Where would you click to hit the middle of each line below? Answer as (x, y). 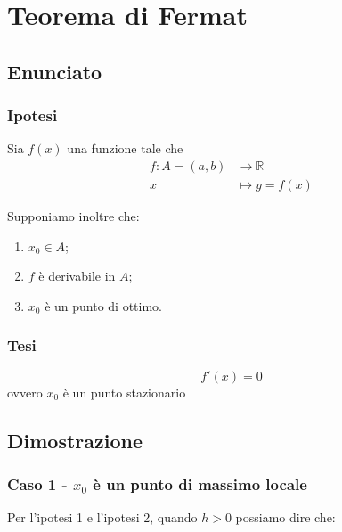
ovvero (25, 392)
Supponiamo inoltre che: (73, 216)
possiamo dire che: (285, 517)
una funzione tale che (125, 148)
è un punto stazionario (124, 392)
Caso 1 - (37, 483)
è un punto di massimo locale (200, 483)
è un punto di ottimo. (104, 305)
